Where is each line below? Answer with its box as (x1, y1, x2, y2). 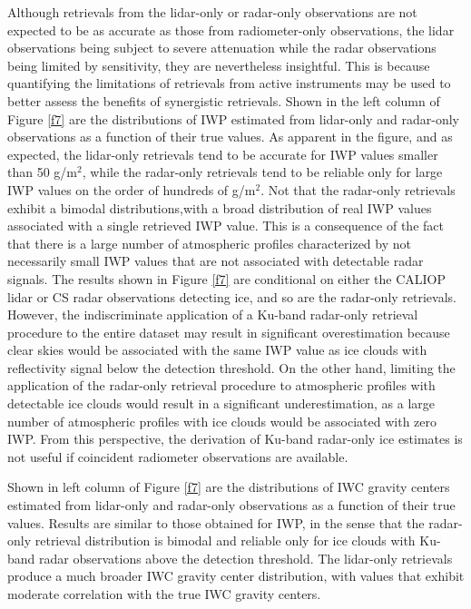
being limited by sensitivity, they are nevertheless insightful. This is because (7, 55, 430, 74)
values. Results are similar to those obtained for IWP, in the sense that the (7, 513, 425, 532)
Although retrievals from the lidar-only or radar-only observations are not (7, 3, 417, 21)
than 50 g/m (7, 162, 77, 182)
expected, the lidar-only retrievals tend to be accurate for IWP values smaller (7, 144, 438, 163)
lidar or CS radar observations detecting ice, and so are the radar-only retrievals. (7, 287, 456, 306)
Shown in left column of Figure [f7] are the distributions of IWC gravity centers (7, 477, 450, 496)
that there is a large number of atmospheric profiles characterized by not (7, 233, 411, 252)
